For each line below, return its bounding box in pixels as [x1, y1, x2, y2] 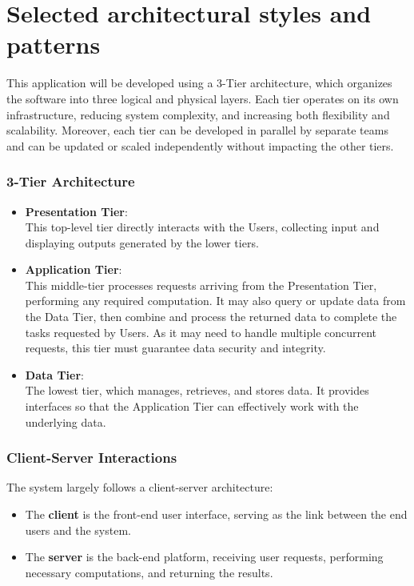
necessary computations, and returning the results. [25, 564, 273, 580]
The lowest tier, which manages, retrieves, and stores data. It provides [25, 382, 369, 399]
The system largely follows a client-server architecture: [6, 479, 273, 496]
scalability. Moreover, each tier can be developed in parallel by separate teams [6, 122, 388, 138]
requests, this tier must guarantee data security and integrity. [25, 339, 326, 356]
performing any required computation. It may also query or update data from [25, 292, 406, 309]
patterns [6, 28, 101, 61]
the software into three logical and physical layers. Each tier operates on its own [6, 90, 399, 106]
